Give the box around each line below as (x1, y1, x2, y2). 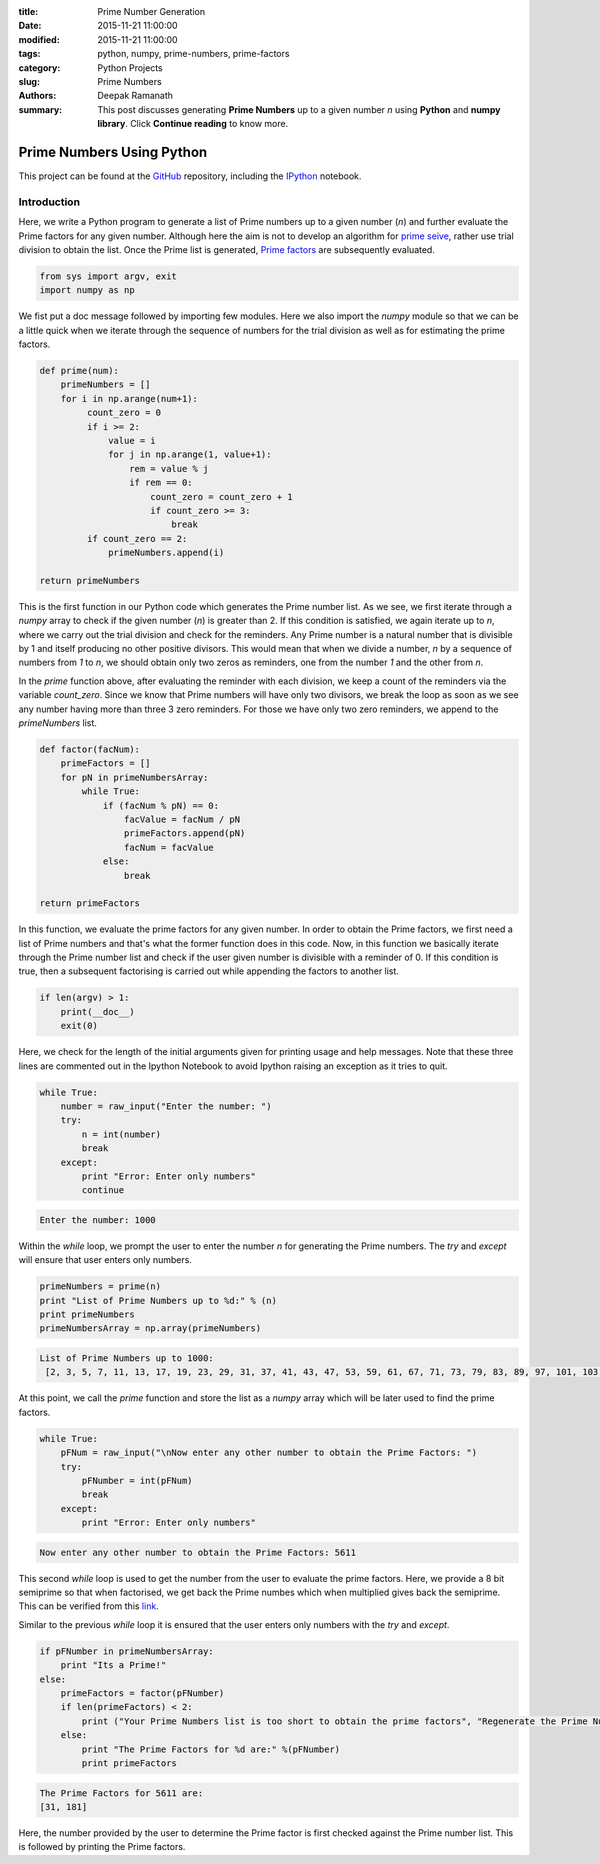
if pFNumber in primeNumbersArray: (39, 1645, 214, 1657)
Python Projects (97, 61, 164, 74)
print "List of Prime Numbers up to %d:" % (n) (39, 1295, 277, 1306)
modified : (18, 33, 60, 45)
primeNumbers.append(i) (108, 547, 225, 559)
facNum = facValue (123, 841, 214, 853)
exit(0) (60, 1020, 99, 1032)
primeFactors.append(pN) (123, 828, 246, 839)
